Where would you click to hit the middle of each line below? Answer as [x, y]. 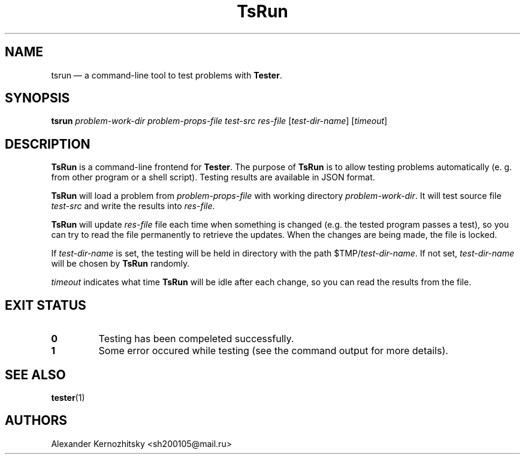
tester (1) [68, 397]
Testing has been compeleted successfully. [196, 339]
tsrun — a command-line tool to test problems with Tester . [167, 75]
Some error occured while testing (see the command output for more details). [273, 351]
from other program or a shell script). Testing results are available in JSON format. [213, 177]
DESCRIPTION [48, 144]
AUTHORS [36, 421]
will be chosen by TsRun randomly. [120, 264]
